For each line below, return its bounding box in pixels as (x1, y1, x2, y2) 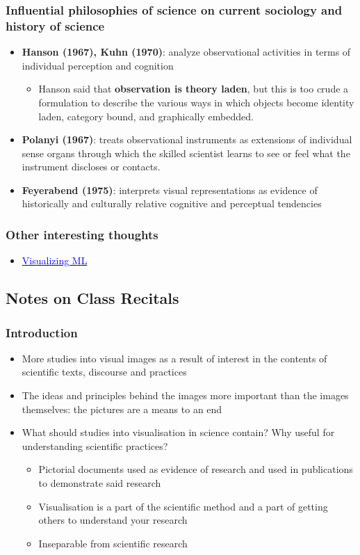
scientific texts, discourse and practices (22, 364, 187, 379)
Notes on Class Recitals (6, 287, 179, 309)
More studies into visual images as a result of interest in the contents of (22, 351, 327, 365)
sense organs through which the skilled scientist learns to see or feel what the (22, 145, 350, 160)
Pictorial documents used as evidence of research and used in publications (38, 462, 353, 476)
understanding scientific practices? (22, 438, 168, 453)
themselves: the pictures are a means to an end (22, 401, 222, 416)
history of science (6, 17, 105, 34)
